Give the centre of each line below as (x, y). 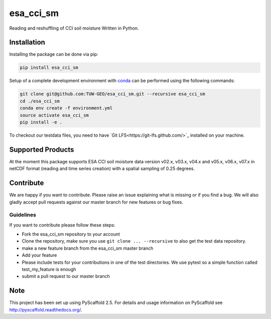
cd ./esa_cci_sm (40, 101)
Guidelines (23, 215)
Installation (27, 42)
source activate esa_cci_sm (54, 115)
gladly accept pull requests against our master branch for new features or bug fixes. (96, 202)
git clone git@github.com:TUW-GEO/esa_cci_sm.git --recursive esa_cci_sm (112, 94)
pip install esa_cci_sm (49, 68)
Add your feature (39, 255)
